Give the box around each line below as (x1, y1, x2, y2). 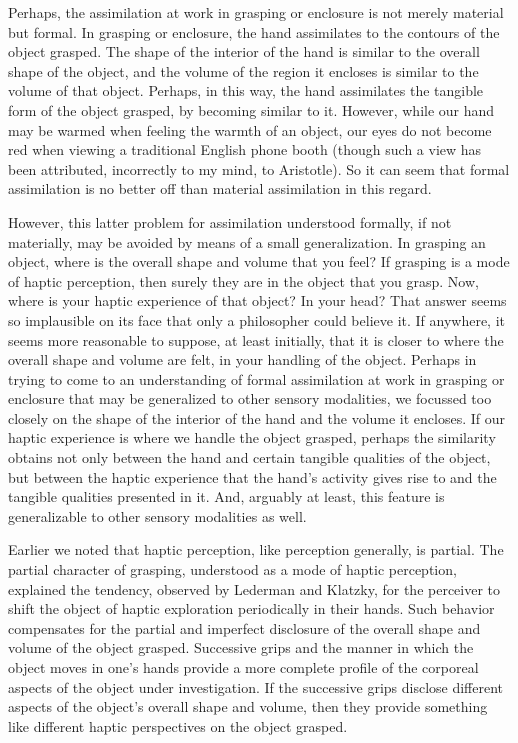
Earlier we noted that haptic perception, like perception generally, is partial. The (8, 539, 504, 560)
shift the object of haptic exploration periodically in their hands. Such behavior (8, 598, 495, 619)
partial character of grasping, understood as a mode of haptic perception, (8, 559, 457, 580)
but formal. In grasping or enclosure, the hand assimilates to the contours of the (8, 21, 500, 42)
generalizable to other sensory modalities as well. (8, 505, 307, 526)
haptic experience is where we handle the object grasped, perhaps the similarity (8, 427, 496, 448)
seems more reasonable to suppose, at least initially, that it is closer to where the (8, 329, 504, 350)
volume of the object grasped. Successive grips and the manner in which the (8, 637, 474, 658)
